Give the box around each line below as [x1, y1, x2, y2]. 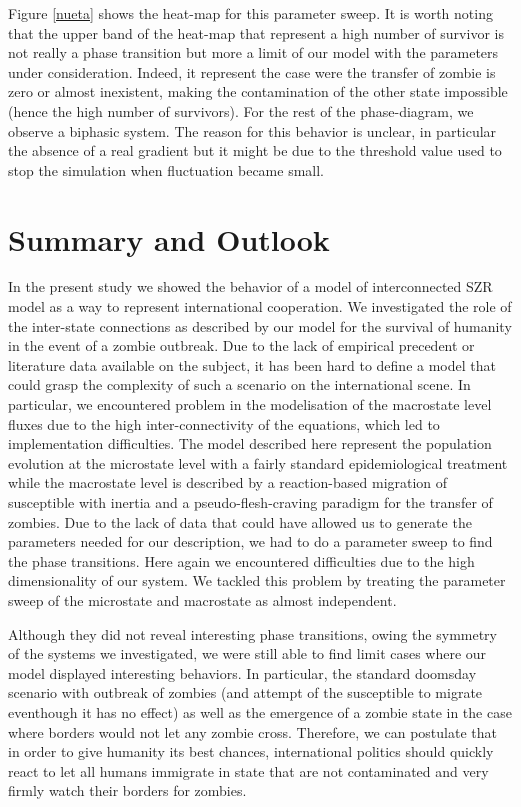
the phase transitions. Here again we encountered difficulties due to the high [8, 550, 475, 571]
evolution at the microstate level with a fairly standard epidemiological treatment [8, 452, 508, 473]
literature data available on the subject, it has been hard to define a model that [8, 354, 496, 375]
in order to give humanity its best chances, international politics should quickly [8, 741, 494, 762]
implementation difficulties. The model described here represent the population [8, 433, 492, 454]
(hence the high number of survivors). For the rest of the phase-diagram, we [8, 100, 474, 121]
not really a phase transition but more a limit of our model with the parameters [8, 42, 499, 63]
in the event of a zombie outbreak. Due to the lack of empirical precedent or [8, 335, 475, 356]
